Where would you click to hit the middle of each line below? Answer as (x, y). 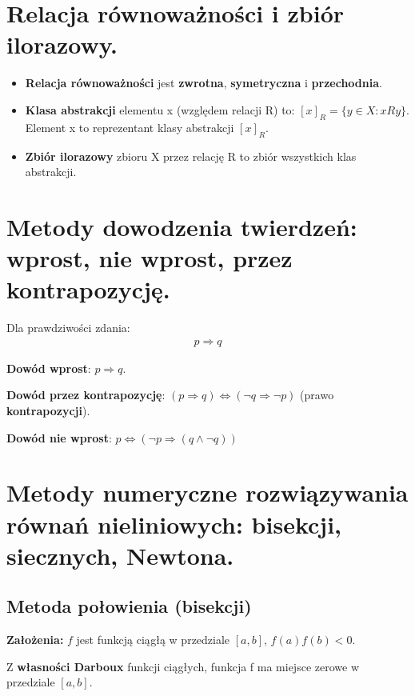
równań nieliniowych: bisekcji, (174, 524)
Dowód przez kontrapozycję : (86, 395)
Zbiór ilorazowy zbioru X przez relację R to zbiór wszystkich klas (191, 156)
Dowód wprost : (49, 368)
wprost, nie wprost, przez (150, 258)
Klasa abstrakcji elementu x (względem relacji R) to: (160, 109)
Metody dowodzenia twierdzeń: (182, 226)
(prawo (317, 395)
